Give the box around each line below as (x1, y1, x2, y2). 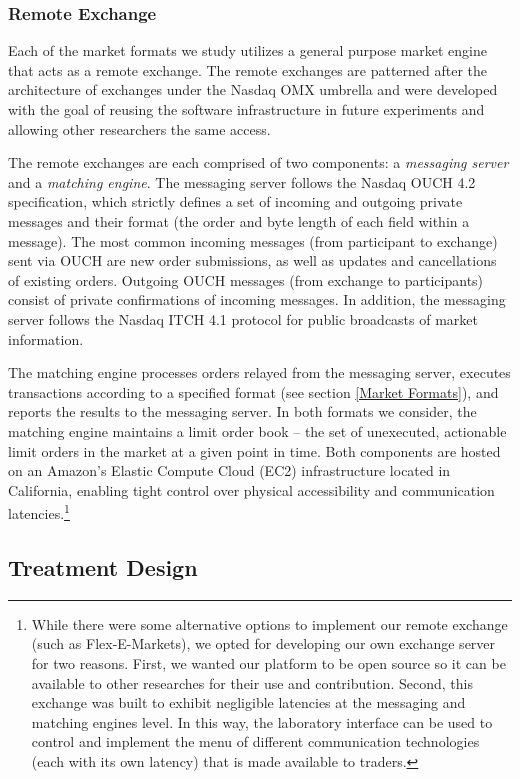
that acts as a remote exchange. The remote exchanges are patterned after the (8, 59, 488, 80)
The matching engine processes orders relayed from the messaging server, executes (8, 362, 511, 383)
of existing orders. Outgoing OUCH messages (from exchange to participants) (8, 269, 484, 290)
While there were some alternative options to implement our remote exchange (31, 613, 508, 634)
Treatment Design (8, 551, 198, 582)
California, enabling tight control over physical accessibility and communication (8, 479, 495, 500)
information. (8, 328, 84, 349)
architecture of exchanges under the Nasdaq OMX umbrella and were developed (8, 79, 498, 100)
